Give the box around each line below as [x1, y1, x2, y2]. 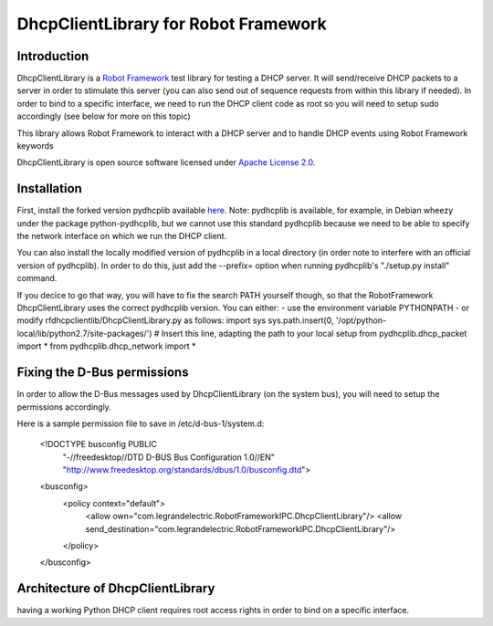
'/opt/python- [335, 315, 387, 326]
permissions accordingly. [16, 402, 111, 412]
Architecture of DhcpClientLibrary [16, 580, 215, 597]
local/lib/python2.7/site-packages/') [16, 328, 152, 339]
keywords [16, 141, 54, 151]
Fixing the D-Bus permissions [16, 365, 189, 381]
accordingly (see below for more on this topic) [16, 110, 191, 122]
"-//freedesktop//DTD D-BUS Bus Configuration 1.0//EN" [62, 452, 276, 463]
